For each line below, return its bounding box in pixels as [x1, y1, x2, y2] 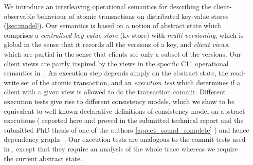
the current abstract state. [4, 153, 82, 163]
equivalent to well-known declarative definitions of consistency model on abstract [4, 105, 245, 116]
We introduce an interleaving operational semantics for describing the [4, 1, 211, 11]
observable [4, 11, 35, 21]
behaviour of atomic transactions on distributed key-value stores [37, 11, 229, 21]
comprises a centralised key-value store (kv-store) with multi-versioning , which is [4, 30, 244, 40]
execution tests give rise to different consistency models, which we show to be [4, 96, 235, 106]
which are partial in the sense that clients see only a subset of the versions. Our [4, 48, 241, 59]
